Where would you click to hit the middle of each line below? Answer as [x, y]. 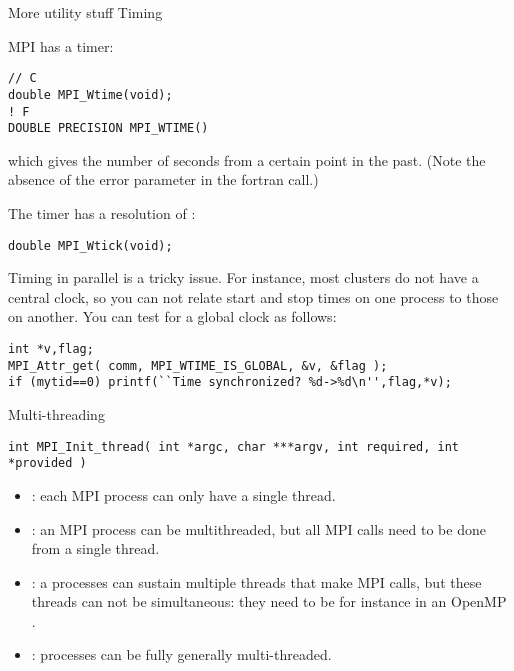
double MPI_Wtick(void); [90, 245]
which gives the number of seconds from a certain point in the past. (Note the [247, 159]
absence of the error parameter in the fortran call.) [163, 179]
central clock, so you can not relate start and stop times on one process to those [253, 296]
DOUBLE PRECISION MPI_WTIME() [108, 128]
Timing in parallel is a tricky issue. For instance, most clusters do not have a [243, 277]
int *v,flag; [51, 349]
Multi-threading [56, 414]
